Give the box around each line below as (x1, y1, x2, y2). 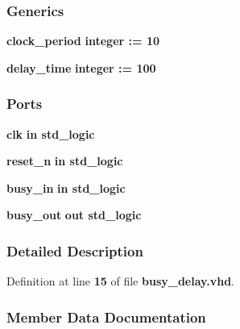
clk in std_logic (6, 125, 95, 142)
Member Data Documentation (6, 306, 206, 327)
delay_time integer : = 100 (6, 59, 156, 76)
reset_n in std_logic (6, 152, 123, 169)
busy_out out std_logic (6, 206, 142, 223)
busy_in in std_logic (6, 179, 126, 196)
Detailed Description (6, 240, 143, 260)
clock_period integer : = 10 (6, 32, 160, 49)
